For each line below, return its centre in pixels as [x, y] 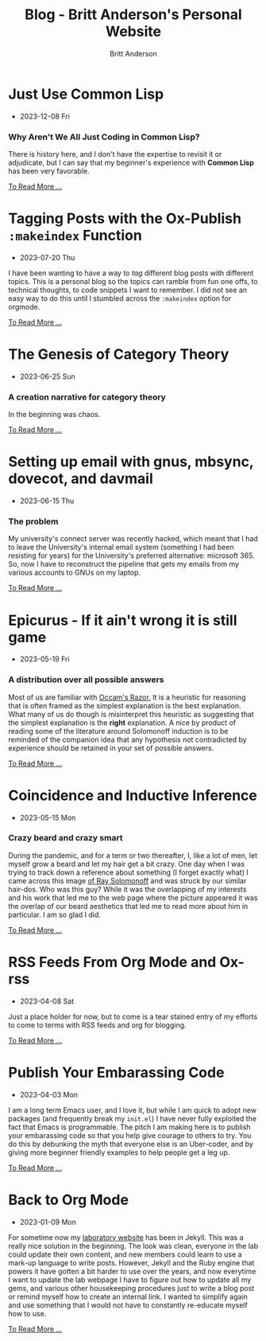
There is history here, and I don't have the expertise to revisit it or [115, 154]
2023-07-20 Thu [47, 257]
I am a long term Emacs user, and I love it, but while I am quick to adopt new [132, 1110]
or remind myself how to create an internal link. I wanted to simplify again [128, 1296]
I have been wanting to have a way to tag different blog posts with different [131, 273]
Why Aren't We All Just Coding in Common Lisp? [104, 137]
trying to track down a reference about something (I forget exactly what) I [128, 872]
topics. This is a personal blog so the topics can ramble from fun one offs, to [133, 281]
